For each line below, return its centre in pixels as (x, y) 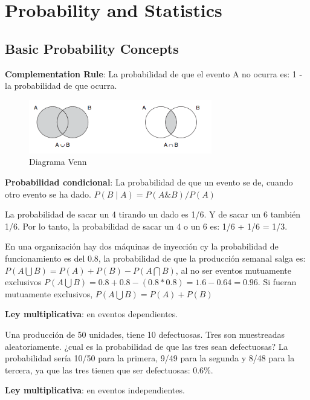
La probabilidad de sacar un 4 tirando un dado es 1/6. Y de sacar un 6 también (153, 214)
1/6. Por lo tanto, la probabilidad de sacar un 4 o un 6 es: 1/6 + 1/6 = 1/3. (146, 226)
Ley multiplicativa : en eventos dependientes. (92, 314)
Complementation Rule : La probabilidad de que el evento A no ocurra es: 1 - (154, 73)
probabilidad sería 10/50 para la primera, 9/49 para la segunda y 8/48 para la (150, 358)
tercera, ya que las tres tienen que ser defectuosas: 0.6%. (109, 369)
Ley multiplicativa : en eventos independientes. (95, 390)
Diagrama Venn (58, 162)
